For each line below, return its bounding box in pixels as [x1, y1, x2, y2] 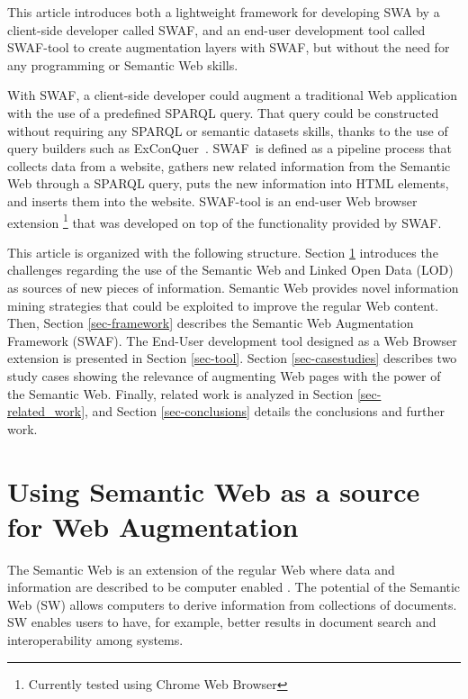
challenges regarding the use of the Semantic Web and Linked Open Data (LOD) [7, 260, 454, 279]
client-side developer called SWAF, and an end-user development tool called [7, 20, 426, 39]
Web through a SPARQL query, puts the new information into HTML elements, [7, 174, 449, 193]
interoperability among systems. [7, 631, 184, 649]
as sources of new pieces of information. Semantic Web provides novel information [7, 277, 459, 296]
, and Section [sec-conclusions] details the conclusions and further [85, 402, 445, 421]
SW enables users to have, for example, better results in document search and [7, 613, 436, 631]
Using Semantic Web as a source [7, 472, 420, 509]
